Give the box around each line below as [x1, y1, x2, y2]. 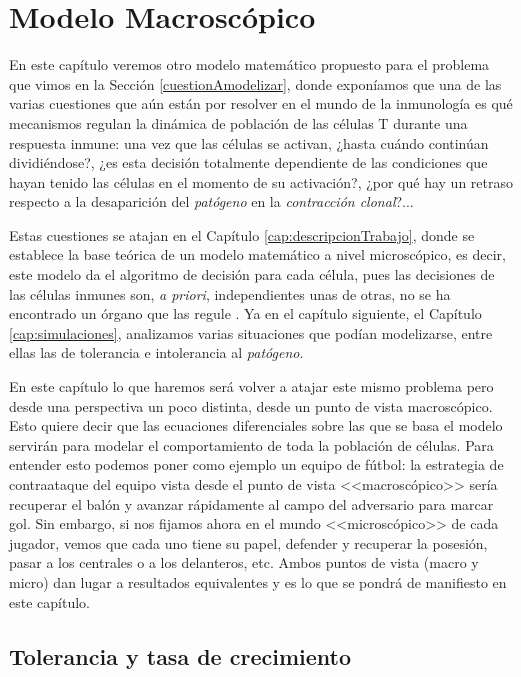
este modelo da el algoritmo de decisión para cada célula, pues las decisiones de [9, 264, 495, 285]
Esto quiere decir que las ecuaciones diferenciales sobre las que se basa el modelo [9, 415, 503, 436]
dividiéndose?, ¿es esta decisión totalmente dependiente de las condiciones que [9, 152, 488, 173]
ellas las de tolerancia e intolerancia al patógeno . [9, 342, 304, 363]
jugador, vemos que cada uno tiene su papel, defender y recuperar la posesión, [9, 532, 488, 553]
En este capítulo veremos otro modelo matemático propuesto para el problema [9, 54, 490, 75]
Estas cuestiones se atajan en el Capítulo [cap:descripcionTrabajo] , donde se [9, 224, 475, 245]
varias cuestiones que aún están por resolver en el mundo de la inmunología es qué [9, 93, 513, 114]
